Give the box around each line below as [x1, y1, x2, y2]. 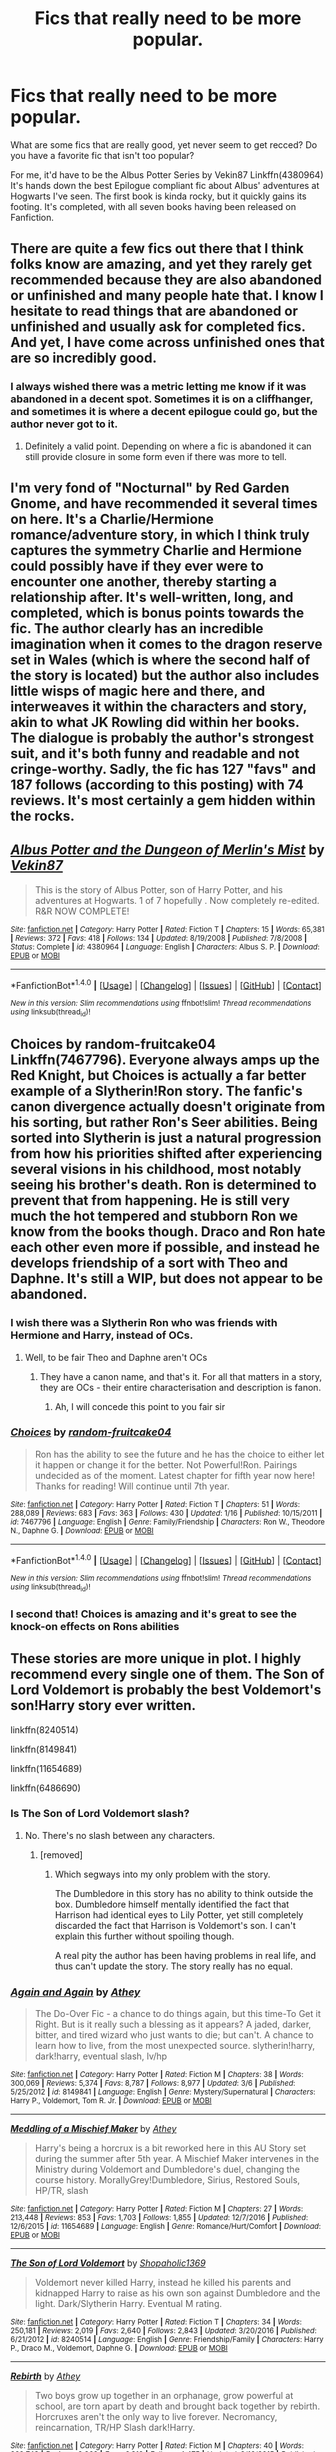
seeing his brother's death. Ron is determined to [10, 1177, 317, 1194]
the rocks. [10, 808, 75, 825]
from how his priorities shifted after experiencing [10, 1145, 323, 1162]
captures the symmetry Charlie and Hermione [10, 542, 303, 559]
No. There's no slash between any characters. [24, 1829, 216, 1841]
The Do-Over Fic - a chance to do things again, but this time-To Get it [34, 2008, 322, 2020]
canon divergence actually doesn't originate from [10, 1098, 326, 1116]
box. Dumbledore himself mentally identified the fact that [54, 1898, 290, 1910]
